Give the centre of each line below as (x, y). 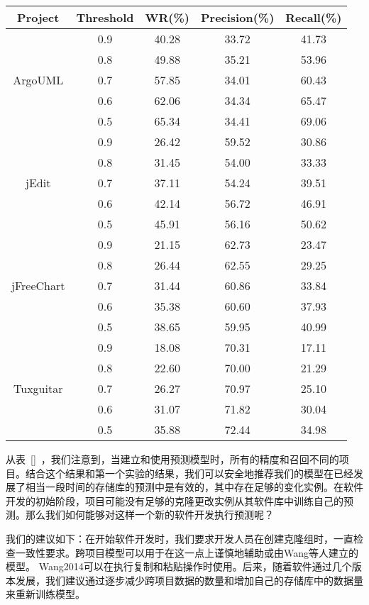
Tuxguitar (38, 388)
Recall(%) (314, 17)
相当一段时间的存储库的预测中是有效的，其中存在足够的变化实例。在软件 (194, 487)
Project (38, 17)
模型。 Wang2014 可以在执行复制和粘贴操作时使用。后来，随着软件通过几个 (179, 566)
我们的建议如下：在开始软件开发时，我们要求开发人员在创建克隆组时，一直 (180, 538)
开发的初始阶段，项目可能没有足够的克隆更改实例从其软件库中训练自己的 (175, 500)
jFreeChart (38, 285)
